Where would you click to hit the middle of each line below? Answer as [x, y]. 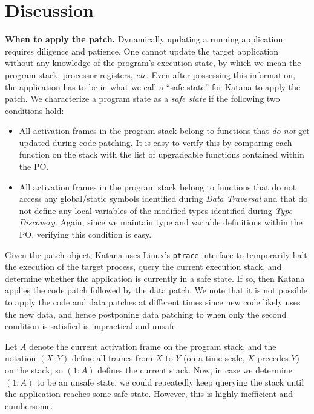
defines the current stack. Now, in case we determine [195, 370]
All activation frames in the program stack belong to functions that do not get [164, 131]
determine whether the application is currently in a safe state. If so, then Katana [155, 278]
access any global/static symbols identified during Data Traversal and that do [163, 199]
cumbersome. [29, 405]
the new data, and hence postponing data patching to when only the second [146, 314]
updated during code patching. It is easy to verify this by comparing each [155, 142]
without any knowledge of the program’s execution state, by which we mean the [153, 63]
